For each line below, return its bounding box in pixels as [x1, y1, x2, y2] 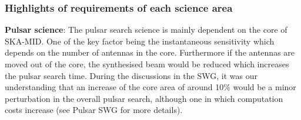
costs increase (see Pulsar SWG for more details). [5, 104, 183, 116]
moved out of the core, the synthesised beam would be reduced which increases [5, 58, 289, 70]
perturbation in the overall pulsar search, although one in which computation [5, 92, 283, 104]
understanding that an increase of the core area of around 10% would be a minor [5, 81, 296, 93]
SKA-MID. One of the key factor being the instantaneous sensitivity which [5, 35, 275, 47]
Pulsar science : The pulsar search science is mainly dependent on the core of [5, 23, 287, 36]
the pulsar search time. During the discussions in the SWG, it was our [5, 69, 257, 81]
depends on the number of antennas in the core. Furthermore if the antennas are [5, 46, 295, 59]
